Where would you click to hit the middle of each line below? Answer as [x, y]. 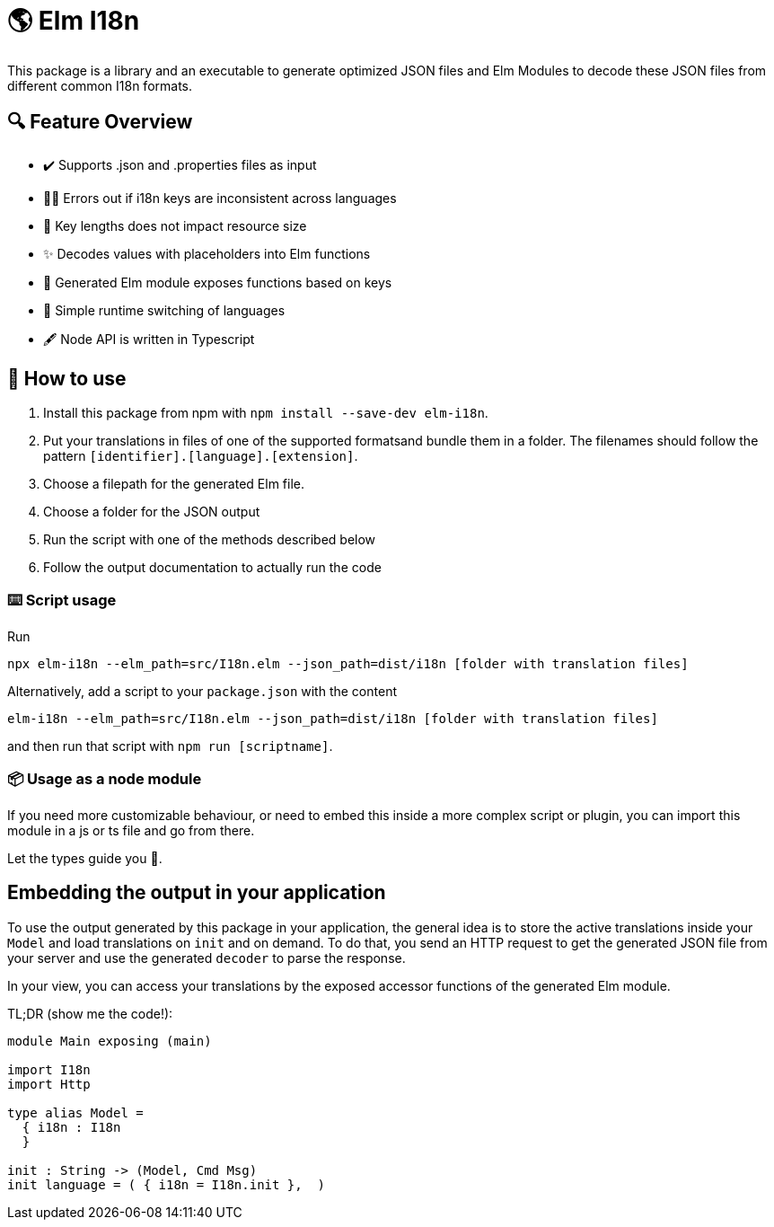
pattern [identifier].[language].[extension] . [201, 456]
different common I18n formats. [100, 85]
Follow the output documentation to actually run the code [212, 568]
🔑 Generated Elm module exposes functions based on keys [218, 282]
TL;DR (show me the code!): [90, 1013]
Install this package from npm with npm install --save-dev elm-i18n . [266, 413]
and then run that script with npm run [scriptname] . [170, 746]
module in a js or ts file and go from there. [131, 830]
